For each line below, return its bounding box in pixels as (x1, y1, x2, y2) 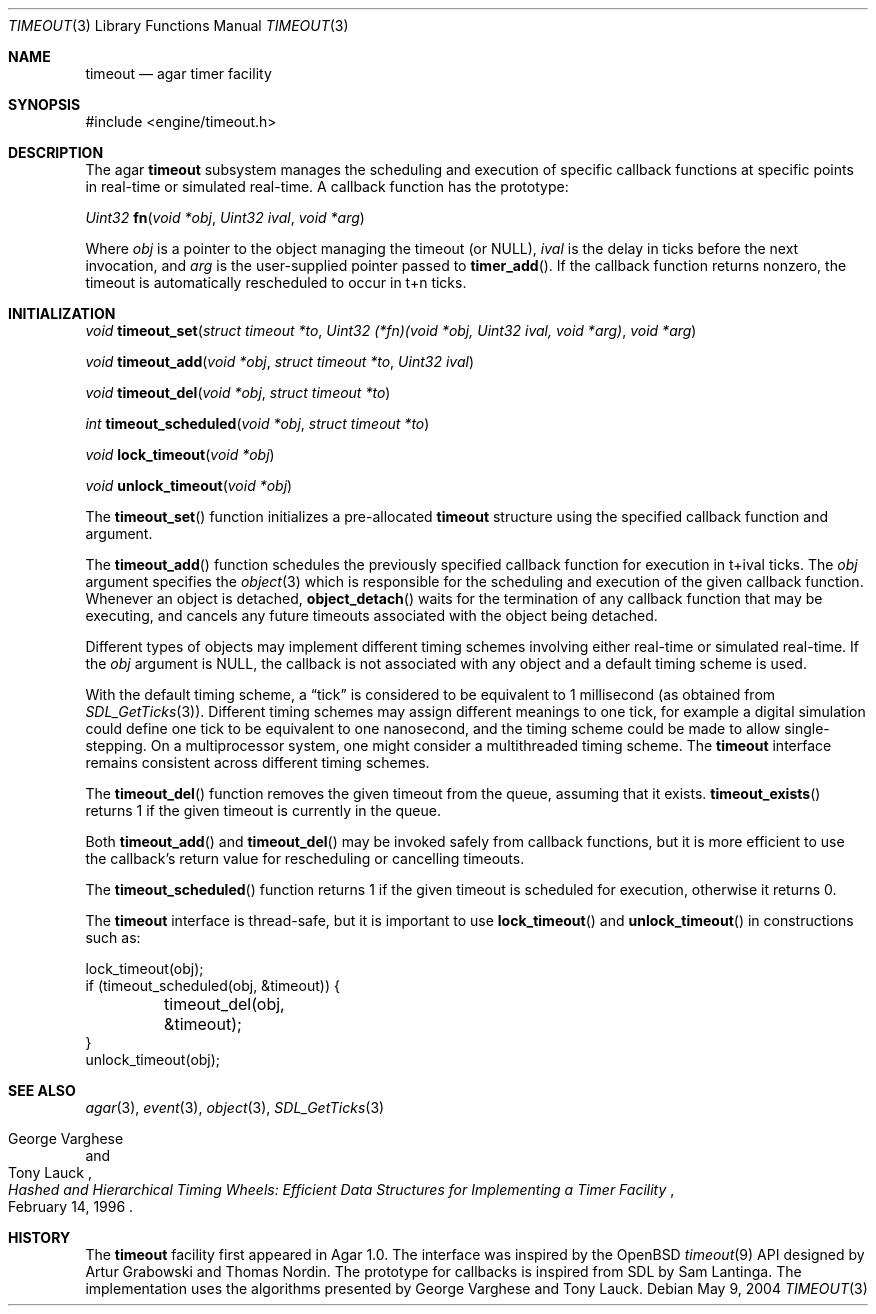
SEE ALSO (8, 1082, 76, 1099)
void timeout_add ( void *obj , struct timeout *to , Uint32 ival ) (85, 353, 474, 370)
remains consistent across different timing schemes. (85, 754, 430, 771)
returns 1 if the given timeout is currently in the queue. (85, 802, 442, 819)
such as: (85, 929, 141, 946)
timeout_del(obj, (164, 994, 285, 1014)
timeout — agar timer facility (85, 65, 272, 82)
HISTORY (8, 1229, 71, 1246)
